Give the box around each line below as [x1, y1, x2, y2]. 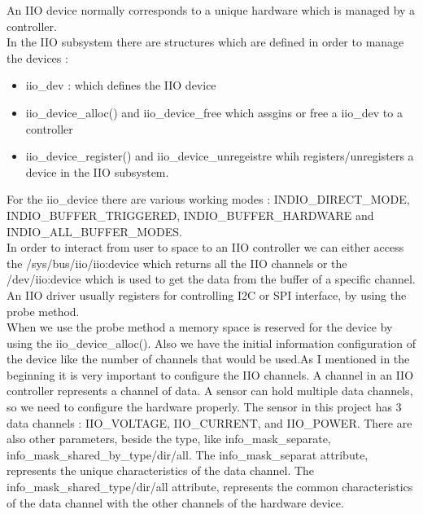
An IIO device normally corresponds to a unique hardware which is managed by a [7, 2, 416, 18]
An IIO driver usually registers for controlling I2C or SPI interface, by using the [7, 286, 407, 303]
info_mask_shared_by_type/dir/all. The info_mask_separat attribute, [7, 446, 368, 463]
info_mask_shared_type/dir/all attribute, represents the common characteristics [7, 478, 413, 495]
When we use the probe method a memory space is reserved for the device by [7, 319, 393, 336]
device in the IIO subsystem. [25, 163, 169, 180]
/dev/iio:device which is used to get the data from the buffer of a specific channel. [7, 270, 416, 288]
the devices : [7, 49, 68, 66]
